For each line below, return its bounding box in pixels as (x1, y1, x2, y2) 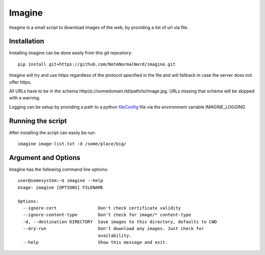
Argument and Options (9, 153, 80, 162)
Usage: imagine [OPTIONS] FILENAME (18, 185, 104, 190)
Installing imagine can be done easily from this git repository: (9, 50, 132, 56)
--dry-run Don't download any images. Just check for (23, 226, 204, 232)
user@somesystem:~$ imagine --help (18, 178, 104, 184)
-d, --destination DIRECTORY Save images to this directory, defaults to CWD (23, 219, 217, 225)
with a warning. (9, 95, 40, 101)
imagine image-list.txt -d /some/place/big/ (18, 141, 127, 147)
